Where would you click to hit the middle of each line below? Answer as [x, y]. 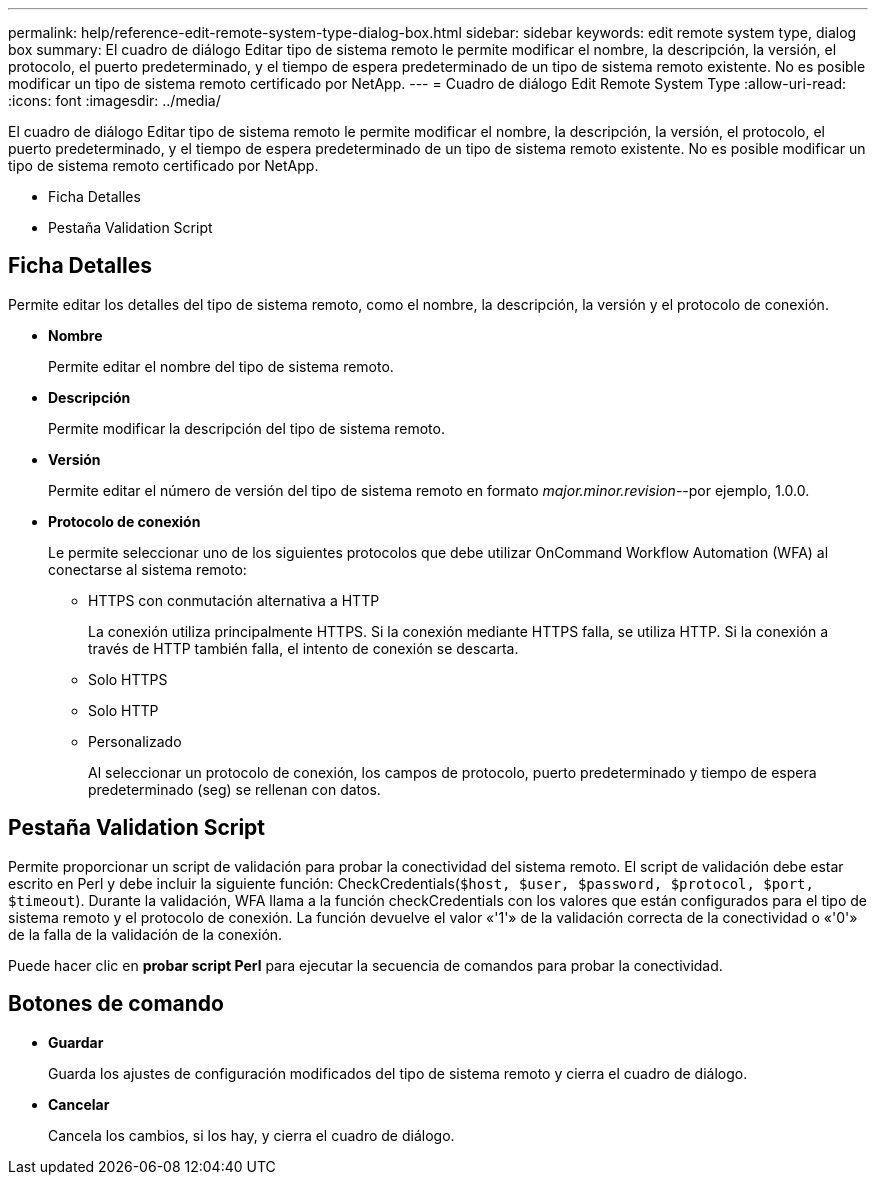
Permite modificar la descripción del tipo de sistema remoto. [246, 428]
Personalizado [135, 741]
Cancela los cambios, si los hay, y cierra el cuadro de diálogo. [251, 1135]
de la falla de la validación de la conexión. [145, 934]
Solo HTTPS [128, 679]
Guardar [76, 1042]
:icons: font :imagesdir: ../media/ [114, 100]
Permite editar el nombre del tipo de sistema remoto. [221, 366]
